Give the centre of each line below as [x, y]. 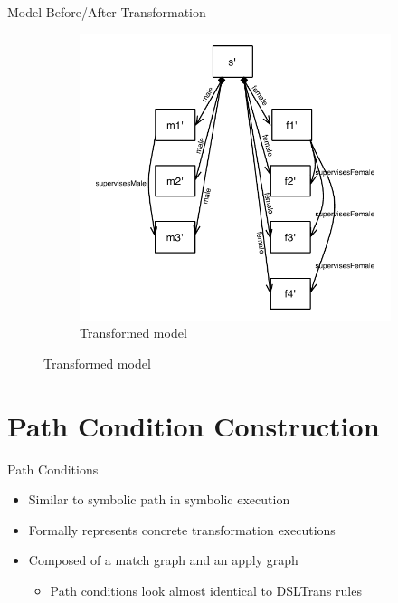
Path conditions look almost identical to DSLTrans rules [206, 591]
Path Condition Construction [194, 425]
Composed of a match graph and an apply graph [163, 560]
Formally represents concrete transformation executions [182, 529]
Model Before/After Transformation [107, 12]
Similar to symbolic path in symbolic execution [159, 499]
